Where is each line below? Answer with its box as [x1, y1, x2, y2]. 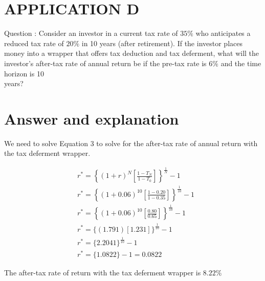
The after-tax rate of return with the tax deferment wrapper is [4, 267, 201, 278]
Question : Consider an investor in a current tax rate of [4, 28, 178, 38]
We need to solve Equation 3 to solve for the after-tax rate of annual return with [4, 137, 258, 148]
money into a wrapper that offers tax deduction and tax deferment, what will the [4, 48, 259, 58]
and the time [220, 57, 261, 68]
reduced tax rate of [4, 37, 64, 48]
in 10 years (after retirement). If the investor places [81, 37, 242, 48]
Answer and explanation [4, 108, 179, 129]
